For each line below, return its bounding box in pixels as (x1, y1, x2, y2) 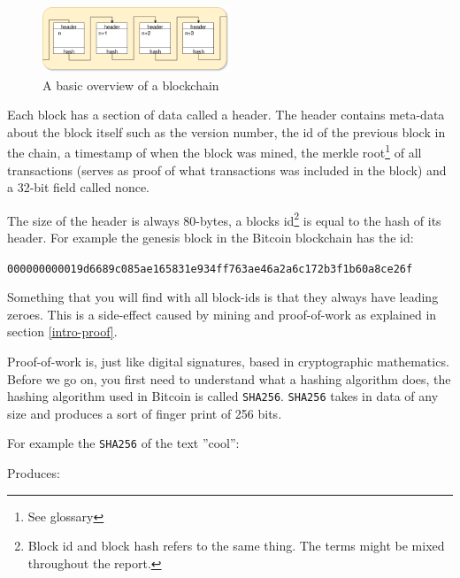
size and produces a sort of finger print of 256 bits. (7, 404, 282, 422)
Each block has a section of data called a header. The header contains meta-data (7, 105, 445, 124)
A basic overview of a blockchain (42, 75, 219, 94)
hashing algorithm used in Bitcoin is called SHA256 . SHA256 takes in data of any (7, 387, 439, 405)
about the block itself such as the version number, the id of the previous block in (7, 122, 446, 141)
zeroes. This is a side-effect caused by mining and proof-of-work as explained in (7, 304, 437, 323)
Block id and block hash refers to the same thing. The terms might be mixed (27, 536, 445, 555)
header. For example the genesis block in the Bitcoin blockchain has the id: (7, 227, 414, 246)
